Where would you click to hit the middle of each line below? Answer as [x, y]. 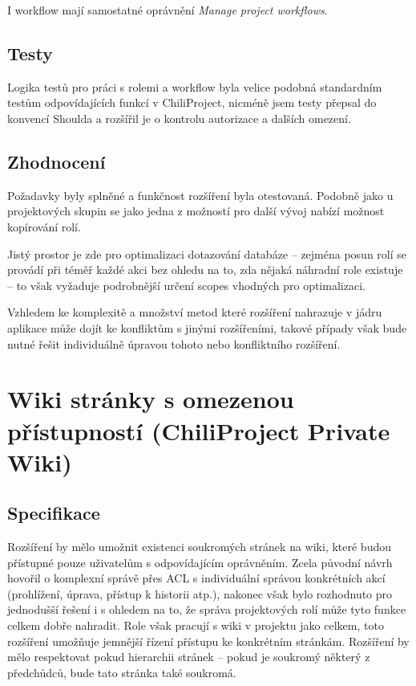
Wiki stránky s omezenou [151, 399]
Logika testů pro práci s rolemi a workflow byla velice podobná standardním [195, 86]
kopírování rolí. [44, 226]
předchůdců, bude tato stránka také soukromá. [122, 672]
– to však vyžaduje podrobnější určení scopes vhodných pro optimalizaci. [186, 285]
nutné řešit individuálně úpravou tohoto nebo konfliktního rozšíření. [174, 343]
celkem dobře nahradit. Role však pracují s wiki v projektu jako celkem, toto [196, 625]
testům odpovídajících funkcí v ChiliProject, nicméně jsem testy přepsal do [192, 102]
